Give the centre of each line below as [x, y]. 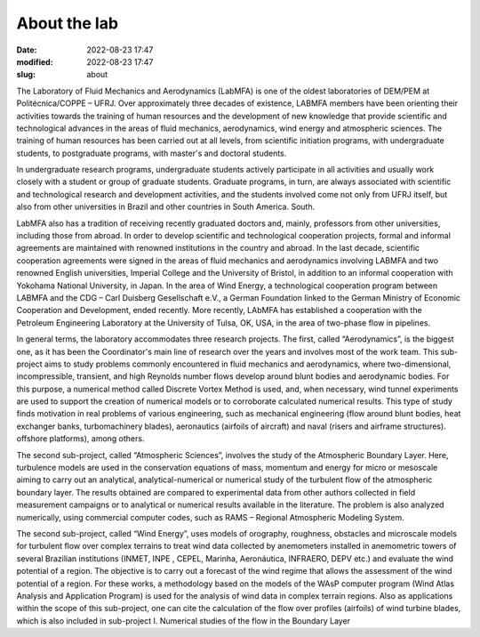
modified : [35, 61]
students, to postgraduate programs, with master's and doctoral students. [152, 153]
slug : [26, 75]
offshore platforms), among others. [80, 439]
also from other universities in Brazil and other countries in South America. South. [166, 207]
